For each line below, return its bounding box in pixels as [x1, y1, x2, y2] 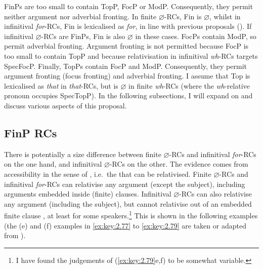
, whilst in [209, 11, 241, 21]
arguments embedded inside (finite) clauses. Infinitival [4, 188, 171, 199]
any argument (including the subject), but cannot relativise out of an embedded [4, 198, 252, 209]
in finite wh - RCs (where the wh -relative [128, 80, 250, 91]
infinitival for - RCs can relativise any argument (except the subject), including [4, 178, 245, 189]
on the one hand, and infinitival [4, 159, 102, 169]
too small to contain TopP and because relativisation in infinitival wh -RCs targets [4, 50, 258, 61]
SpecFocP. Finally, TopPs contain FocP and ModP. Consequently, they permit [4, 60, 247, 71]
